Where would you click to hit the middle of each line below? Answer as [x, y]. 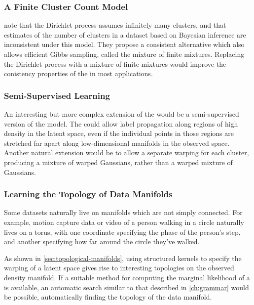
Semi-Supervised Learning [57, 95]
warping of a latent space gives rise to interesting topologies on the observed [119, 268]
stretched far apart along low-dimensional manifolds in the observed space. [117, 143]
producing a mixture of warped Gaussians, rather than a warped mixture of [118, 162]
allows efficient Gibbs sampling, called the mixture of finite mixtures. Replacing [124, 54]
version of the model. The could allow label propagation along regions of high [121, 123]
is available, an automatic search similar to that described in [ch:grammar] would [127, 287]
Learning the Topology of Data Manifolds [88, 194]
